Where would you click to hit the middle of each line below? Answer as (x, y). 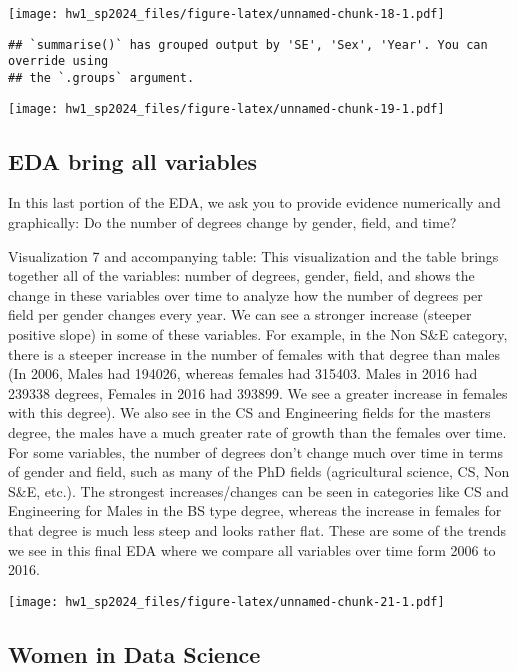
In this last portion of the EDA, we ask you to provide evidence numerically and (254, 202)
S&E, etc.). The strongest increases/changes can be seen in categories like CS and (258, 490)
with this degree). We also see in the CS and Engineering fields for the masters (249, 412)
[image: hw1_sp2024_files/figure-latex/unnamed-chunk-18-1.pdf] (226, 14)
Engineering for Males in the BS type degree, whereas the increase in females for (255, 510)
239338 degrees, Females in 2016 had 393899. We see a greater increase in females (258, 392)
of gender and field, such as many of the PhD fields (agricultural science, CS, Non (259, 471)
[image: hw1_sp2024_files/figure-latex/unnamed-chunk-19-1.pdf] (226, 108)
